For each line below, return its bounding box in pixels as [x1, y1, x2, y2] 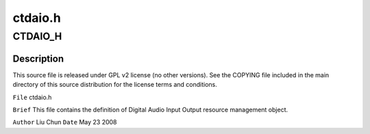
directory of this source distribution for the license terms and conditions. [12, 81, 217, 89]
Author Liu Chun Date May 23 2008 [12, 118, 117, 126]
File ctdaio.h [12, 93, 52, 101]
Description [12, 53, 64, 64]
